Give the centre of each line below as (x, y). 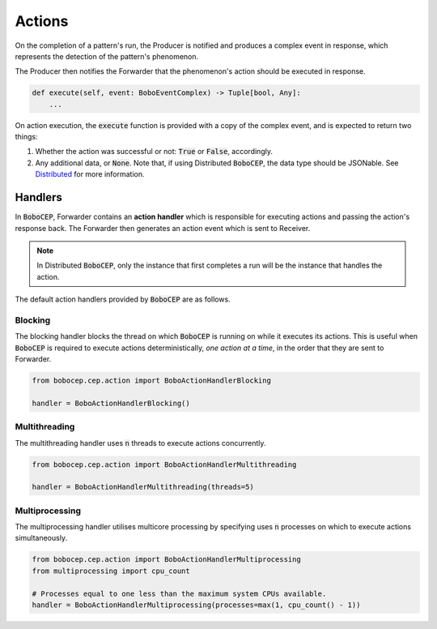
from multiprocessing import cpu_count (111, 571)
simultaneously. (41, 538)
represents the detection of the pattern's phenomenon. (107, 56)
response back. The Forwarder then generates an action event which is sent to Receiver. (163, 228)
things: (26, 137)
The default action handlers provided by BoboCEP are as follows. (123, 299)
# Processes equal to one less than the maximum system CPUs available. (179, 593)
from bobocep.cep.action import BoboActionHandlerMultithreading (164, 464)
